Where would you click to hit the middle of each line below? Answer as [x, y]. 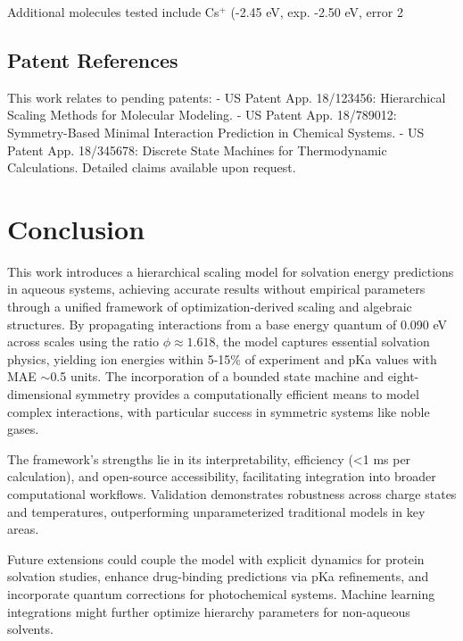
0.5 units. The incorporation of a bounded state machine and [217, 376]
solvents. [30, 629]
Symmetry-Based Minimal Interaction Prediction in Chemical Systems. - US [216, 132]
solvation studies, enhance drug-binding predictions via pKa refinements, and [218, 576]
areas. [23, 529]
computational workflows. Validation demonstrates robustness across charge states [232, 494]
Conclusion [76, 228]
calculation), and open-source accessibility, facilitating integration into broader [222, 476]
